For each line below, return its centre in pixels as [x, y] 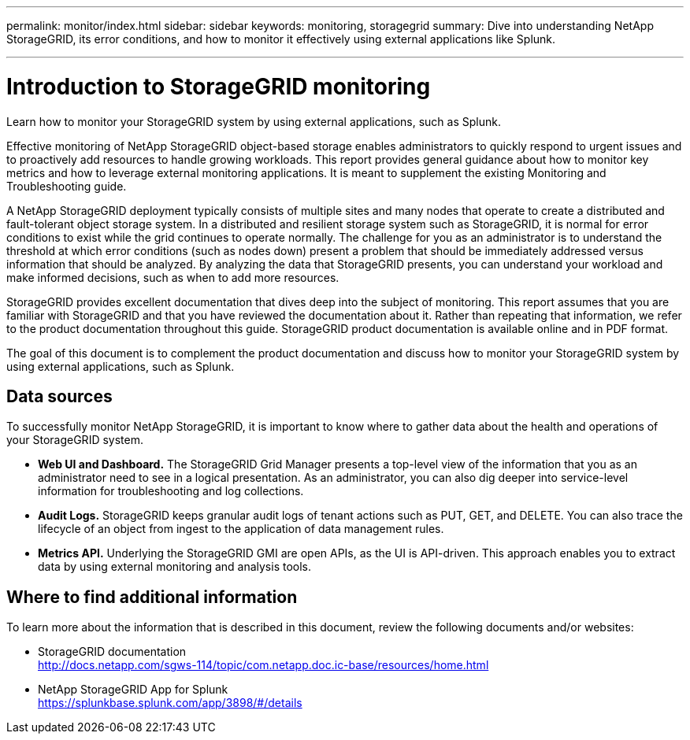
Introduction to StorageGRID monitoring [219, 86]
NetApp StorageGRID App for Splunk [133, 690]
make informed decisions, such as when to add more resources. [173, 277]
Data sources [59, 396]
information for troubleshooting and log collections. [171, 491]
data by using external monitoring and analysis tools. [175, 567]
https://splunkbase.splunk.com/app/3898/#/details [170, 703]
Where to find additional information [152, 597]
